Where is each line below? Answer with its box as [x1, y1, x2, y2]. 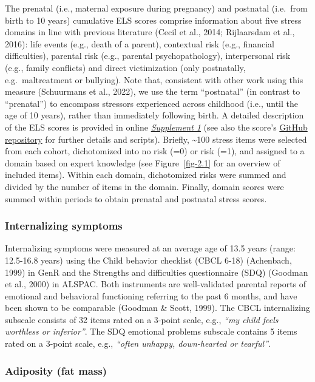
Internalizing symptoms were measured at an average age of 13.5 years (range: [5, 242, 296, 254]
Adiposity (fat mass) [5, 363, 107, 378]
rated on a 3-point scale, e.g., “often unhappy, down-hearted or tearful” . [5, 337, 271, 350]
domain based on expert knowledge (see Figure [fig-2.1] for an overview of [5, 156, 280, 169]
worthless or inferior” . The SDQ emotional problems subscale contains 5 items [5, 325, 297, 338]
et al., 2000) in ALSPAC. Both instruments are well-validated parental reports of [5, 278, 307, 290]
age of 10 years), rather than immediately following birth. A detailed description [5, 109, 304, 121]
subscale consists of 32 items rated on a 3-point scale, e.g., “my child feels [5, 313, 279, 326]
